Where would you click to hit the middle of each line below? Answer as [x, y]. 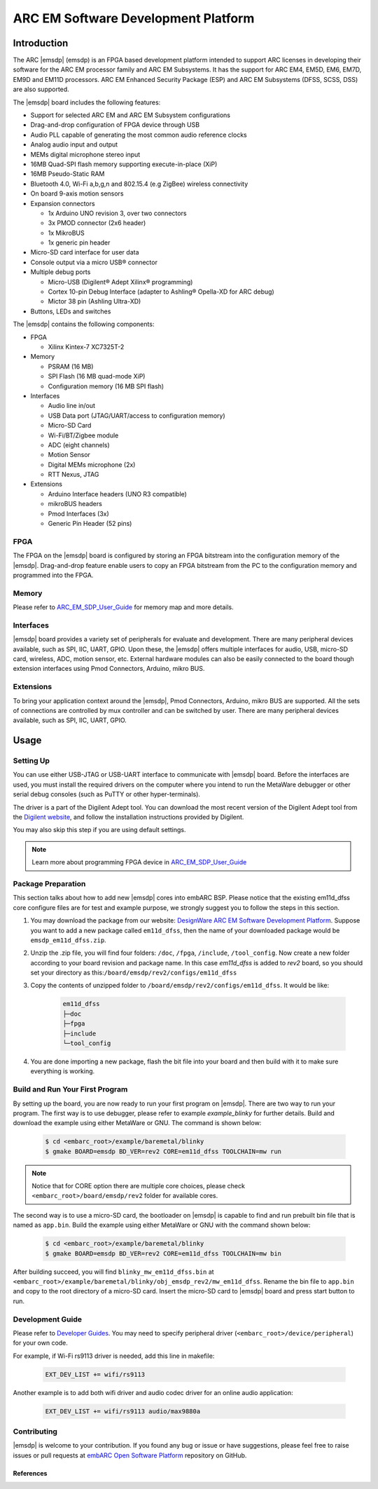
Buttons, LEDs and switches [71, 311]
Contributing [35, 1432]
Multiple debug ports [61, 272]
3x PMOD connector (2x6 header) [97, 223]
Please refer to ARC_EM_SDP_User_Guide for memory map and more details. [123, 607]
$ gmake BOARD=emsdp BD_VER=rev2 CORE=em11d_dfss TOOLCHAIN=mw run [163, 1151]
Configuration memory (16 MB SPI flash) [106, 386]
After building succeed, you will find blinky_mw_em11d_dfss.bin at [113, 1272]
